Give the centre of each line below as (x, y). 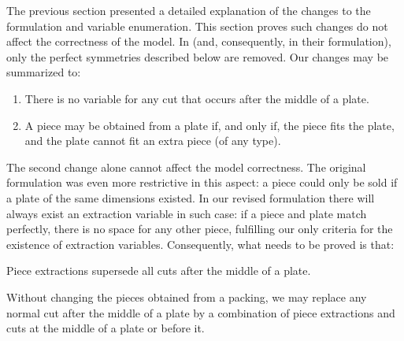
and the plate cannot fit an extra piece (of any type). (153, 141)
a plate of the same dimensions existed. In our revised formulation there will (191, 197)
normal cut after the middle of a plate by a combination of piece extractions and (201, 312)
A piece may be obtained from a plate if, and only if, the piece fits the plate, (209, 125)
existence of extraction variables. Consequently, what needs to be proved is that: (200, 244)
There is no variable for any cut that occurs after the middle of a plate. (197, 98)
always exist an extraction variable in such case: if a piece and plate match (187, 213)
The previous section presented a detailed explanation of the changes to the (189, 10)
